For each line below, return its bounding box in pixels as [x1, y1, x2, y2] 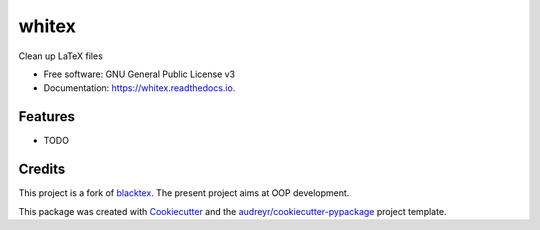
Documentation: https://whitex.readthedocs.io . [43, 82, 236, 94]
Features [18, 108, 75, 125]
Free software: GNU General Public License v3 [43, 68, 236, 80]
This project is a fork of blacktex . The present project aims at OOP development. [18, 187, 350, 199]
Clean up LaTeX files [18, 50, 104, 62]
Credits [18, 161, 66, 178]
